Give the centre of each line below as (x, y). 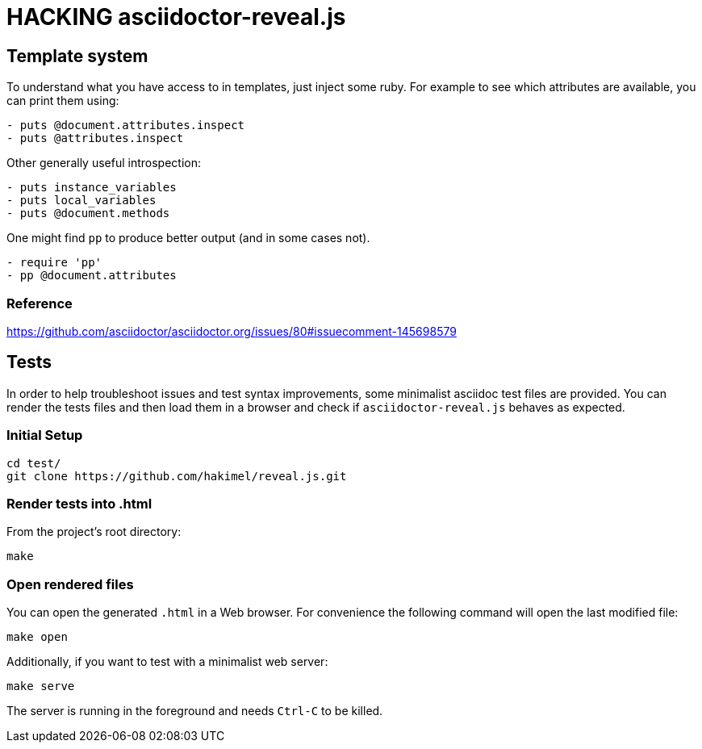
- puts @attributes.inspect (95, 138)
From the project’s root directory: (94, 532)
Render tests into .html (79, 503)
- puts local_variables (81, 201)
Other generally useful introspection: (104, 163)
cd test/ (34, 463)
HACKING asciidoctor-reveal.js (176, 17)
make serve (41, 686)
